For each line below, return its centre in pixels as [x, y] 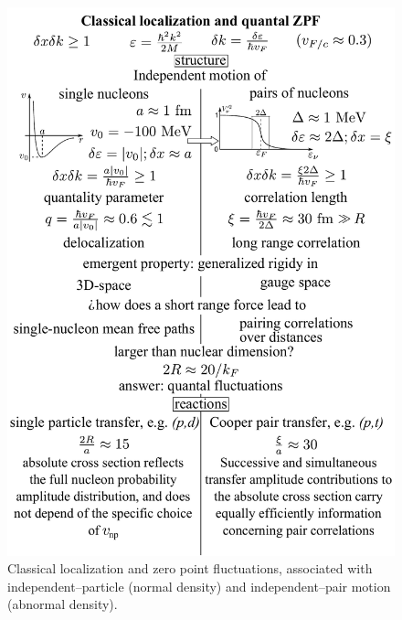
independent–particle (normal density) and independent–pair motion [199, 586]
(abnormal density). [63, 604]
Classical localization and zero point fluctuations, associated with [190, 568]
